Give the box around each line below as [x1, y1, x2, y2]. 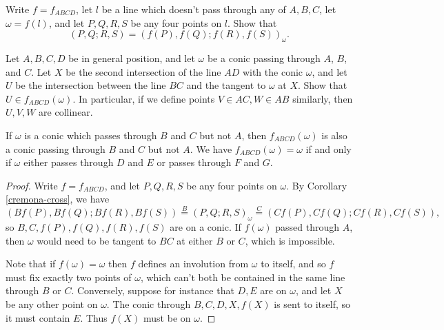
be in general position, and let [68, 50, 195, 65]
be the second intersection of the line [65, 64, 221, 79]
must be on [143, 310, 191, 324]
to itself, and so [261, 256, 326, 271]
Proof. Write [6, 178, 58, 192]
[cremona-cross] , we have [6, 192, 110, 206]
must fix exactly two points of [6, 269, 132, 284]
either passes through [23, 155, 114, 169]
